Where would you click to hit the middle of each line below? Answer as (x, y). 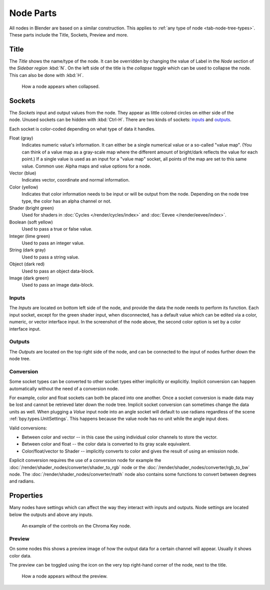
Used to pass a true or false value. (57, 229)
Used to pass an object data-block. (58, 271)
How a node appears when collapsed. (61, 86)
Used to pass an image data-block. (58, 285)
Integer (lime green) (30, 236)
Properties (26, 496)
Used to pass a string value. (50, 257)
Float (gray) (21, 138)
